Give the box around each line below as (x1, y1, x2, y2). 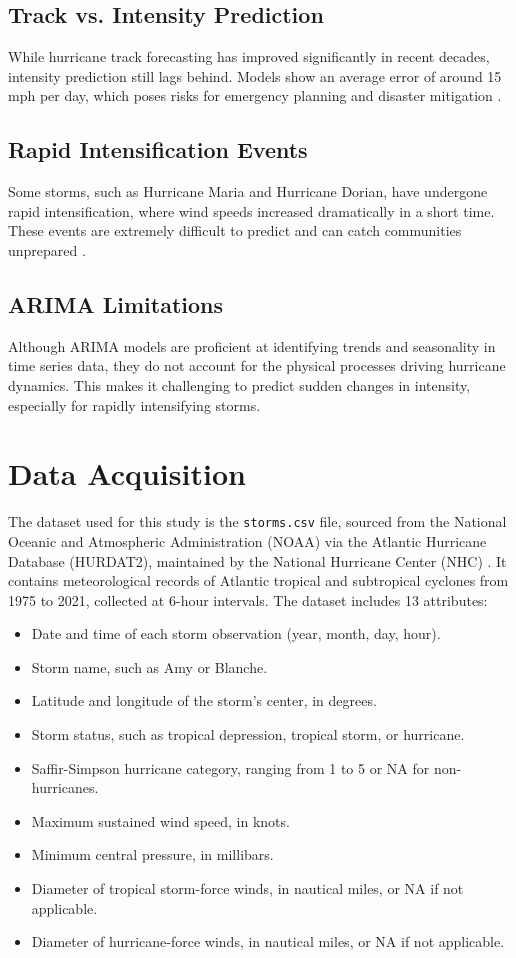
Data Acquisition (8, 453, 246, 494)
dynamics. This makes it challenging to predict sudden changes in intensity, (8, 374, 471, 395)
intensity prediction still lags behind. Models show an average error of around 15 (8, 65, 502, 86)
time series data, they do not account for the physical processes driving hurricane (8, 355, 506, 376)
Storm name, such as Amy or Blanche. (31, 656, 268, 677)
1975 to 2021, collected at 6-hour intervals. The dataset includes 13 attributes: (8, 589, 488, 610)
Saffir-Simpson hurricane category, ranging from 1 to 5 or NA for (31, 757, 430, 778)
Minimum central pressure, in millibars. (31, 844, 274, 865)
